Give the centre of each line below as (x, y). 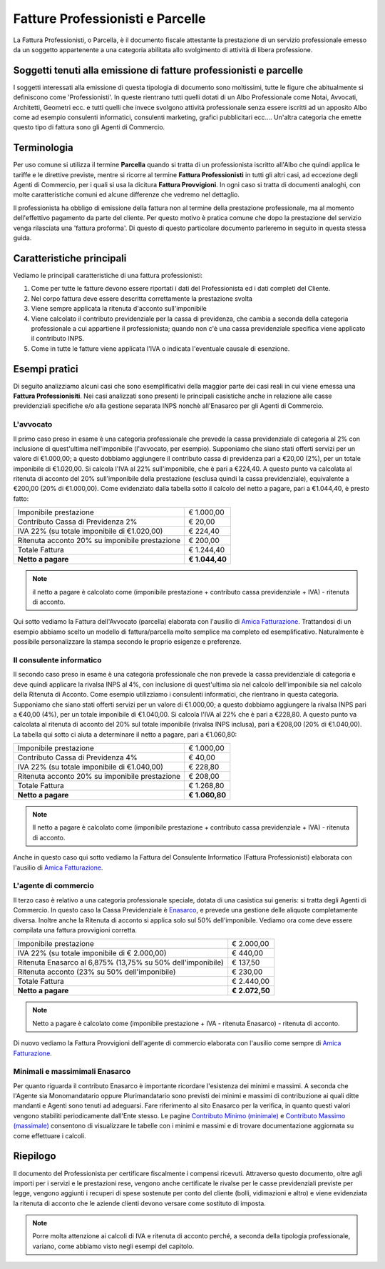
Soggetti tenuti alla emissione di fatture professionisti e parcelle (158, 70)
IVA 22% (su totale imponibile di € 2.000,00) (92, 953)
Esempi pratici (46, 369)
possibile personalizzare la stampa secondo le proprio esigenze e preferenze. (127, 642)
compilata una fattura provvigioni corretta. (75, 930)
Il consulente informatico (58, 660)
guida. (22, 238)
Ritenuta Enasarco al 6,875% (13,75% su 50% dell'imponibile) (120, 962)
